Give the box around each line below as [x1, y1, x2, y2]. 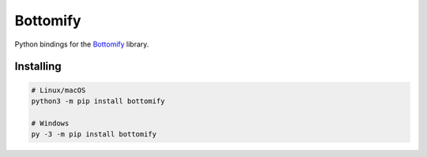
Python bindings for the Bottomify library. [14, 39, 149, 49]
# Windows [31, 118, 70, 128]
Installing [14, 60, 62, 73]
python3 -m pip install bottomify [31, 96, 165, 106]
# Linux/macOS [31, 85, 86, 95]
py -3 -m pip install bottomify [31, 130, 157, 139]
